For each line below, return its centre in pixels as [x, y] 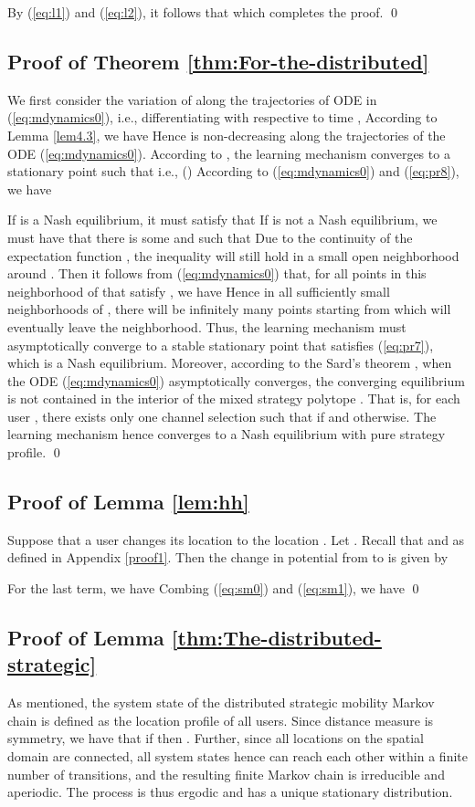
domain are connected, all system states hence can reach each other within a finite [237, 756]
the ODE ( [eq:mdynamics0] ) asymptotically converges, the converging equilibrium [236, 380]
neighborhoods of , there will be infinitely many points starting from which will [229, 309]
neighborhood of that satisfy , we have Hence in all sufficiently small [199, 291]
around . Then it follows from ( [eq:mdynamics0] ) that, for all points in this [217, 273]
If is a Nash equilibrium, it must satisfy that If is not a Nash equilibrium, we [222, 220]
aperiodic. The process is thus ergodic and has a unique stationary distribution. [230, 792]
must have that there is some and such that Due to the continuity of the [210, 237]
